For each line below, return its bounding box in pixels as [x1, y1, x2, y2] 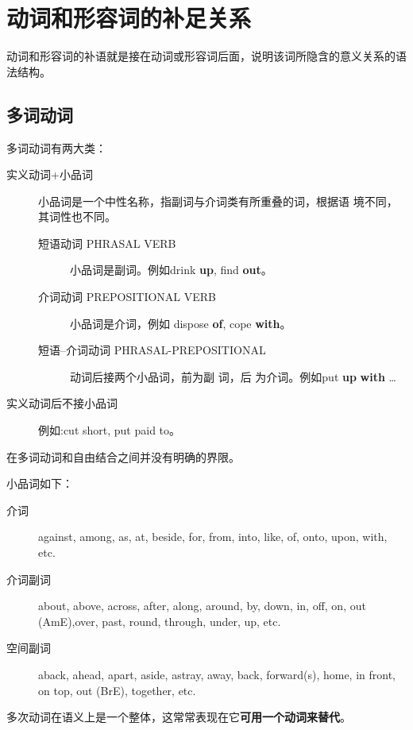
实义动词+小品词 [6, 166, 93, 183]
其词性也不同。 [38, 208, 116, 225]
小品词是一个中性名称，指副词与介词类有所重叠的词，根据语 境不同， [38, 192, 398, 209]
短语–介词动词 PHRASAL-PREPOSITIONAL [38, 342, 266, 358]
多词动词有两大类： [6, 139, 106, 156]
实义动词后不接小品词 [6, 395, 118, 411]
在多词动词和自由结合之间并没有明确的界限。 [6, 448, 240, 465]
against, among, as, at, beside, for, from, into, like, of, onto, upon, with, [38, 528, 388, 545]
